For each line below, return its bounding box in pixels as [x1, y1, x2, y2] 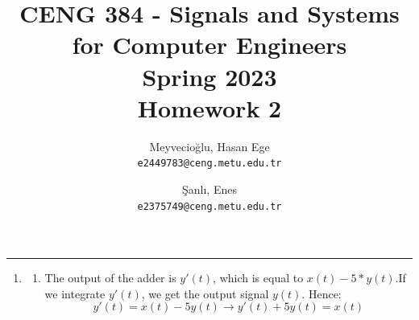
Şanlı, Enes [182, 180, 237, 197]
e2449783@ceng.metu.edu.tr [137, 158, 282, 170]
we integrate [44, 285, 106, 302]
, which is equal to [213, 269, 304, 286]
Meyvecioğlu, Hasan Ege [149, 137, 270, 154]
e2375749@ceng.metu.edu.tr [137, 200, 282, 212]
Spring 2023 [142, 59, 277, 92]
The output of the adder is [44, 269, 176, 286]
